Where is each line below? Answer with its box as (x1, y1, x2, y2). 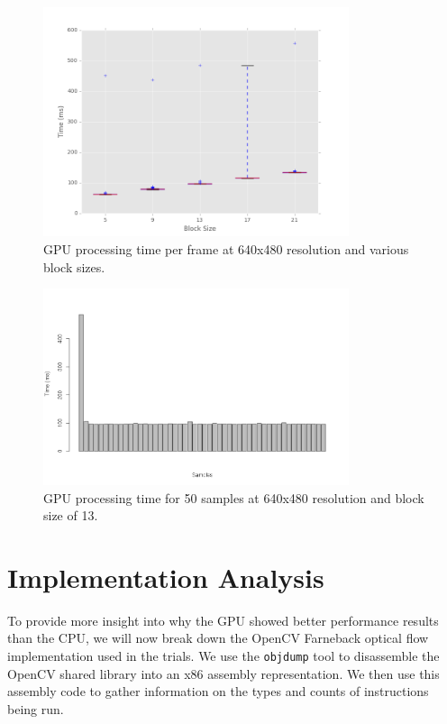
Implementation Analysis (7, 558, 324, 595)
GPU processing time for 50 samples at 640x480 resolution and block (43, 488, 424, 507)
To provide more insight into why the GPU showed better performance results (7, 610, 439, 629)
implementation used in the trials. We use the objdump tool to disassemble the (7, 646, 440, 665)
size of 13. (43, 506, 98, 525)
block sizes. (43, 257, 105, 276)
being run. (7, 699, 64, 718)
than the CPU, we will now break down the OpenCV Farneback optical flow (7, 628, 429, 647)
